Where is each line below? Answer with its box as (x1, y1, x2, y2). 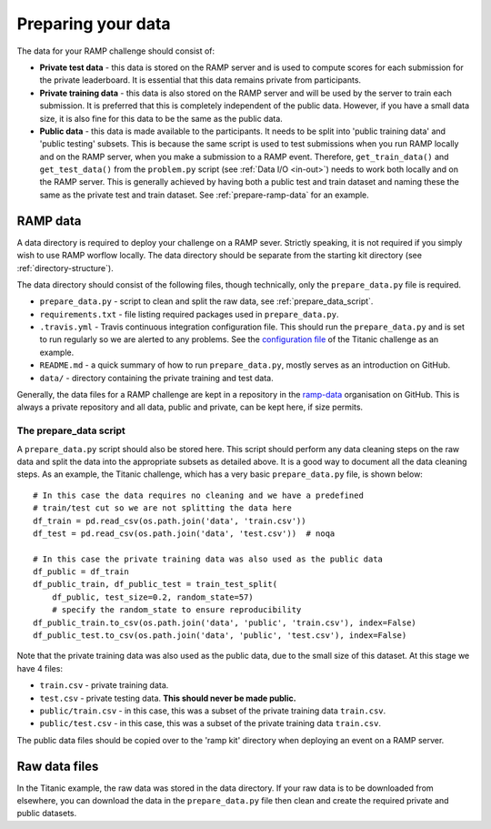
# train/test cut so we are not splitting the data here (33, 503, 293, 513)
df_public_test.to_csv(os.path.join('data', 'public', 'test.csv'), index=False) (33, 631, 407, 641)
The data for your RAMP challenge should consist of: (16, 45, 215, 56)
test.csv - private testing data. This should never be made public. (39, 693, 296, 703)
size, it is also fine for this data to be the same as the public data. (39, 113, 284, 124)
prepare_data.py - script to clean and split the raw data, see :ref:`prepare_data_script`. (39, 296, 374, 307)
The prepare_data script (16, 424, 126, 437)
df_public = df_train (33, 567, 129, 577)
